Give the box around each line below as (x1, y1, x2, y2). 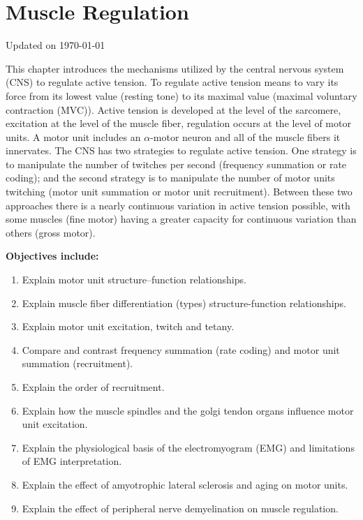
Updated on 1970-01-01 (6, 38, 105, 52)
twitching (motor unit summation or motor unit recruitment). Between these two (6, 184, 353, 199)
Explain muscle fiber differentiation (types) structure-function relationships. (22, 295, 346, 310)
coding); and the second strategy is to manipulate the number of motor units (6, 170, 335, 185)
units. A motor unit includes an (6, 129, 141, 144)
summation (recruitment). (22, 356, 133, 371)
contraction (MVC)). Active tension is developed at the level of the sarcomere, (6, 102, 341, 117)
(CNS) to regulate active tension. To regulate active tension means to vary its (6, 75, 339, 89)
